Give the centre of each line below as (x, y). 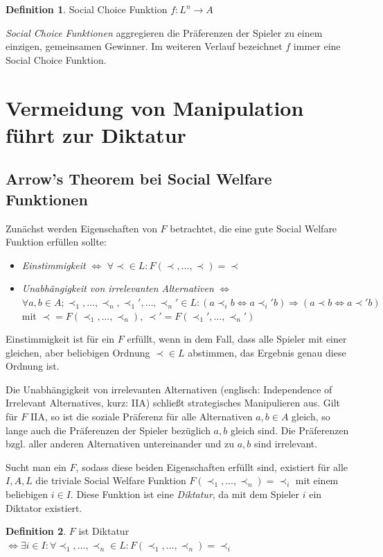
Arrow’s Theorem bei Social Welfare (139, 179)
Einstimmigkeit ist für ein (60, 339)
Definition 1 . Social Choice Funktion (87, 9)
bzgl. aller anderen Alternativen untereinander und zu (120, 444)
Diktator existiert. (44, 507)
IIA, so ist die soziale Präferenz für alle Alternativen (141, 417)
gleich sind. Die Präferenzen (290, 430)
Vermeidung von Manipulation (155, 107)
